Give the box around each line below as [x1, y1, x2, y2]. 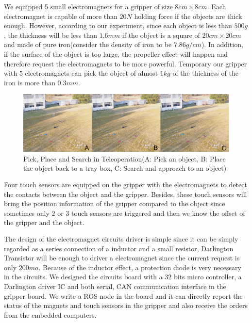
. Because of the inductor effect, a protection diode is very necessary [38, 262, 241, 272]
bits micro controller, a [173, 272, 242, 282]
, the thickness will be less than [4, 30, 98, 40]
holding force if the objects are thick [134, 11, 242, 21]
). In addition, [201, 39, 243, 49]
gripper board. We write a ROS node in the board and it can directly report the [4, 291, 243, 301]
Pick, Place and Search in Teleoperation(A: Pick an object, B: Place [23, 153, 226, 163]
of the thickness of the [172, 68, 238, 78]
